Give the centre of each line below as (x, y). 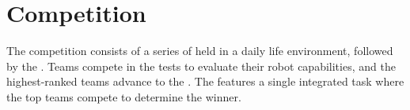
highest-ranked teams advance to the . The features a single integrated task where (205, 81)
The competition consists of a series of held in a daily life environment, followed (200, 51)
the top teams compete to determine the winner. (124, 96)
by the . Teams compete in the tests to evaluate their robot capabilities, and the (201, 66)
